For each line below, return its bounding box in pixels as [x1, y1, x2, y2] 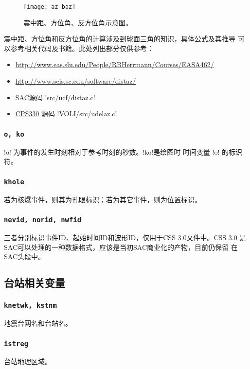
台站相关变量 [4, 275, 65, 290]
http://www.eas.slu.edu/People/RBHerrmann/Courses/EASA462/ [15, 59, 214, 70]
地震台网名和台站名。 [4, 318, 72, 328]
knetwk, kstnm [4, 301, 57, 310]
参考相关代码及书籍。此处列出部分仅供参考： [10, 43, 154, 53]
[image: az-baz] [23, 3, 76, 10]
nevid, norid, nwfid [4, 216, 82, 224]
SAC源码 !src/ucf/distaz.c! [15, 92, 95, 102]
